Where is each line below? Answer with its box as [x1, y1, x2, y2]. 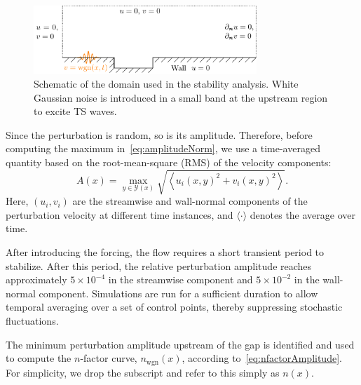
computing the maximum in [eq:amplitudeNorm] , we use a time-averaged [6, 141, 320, 156]
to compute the [6, 351, 71, 365]
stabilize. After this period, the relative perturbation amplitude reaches [6, 258, 312, 273]
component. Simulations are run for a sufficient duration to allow [39, 285, 318, 300]
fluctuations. [6, 313, 59, 327]
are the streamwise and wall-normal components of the [72, 194, 308, 208]
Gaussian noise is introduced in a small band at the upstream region [34, 90, 328, 104]
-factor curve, [80, 351, 137, 365]
